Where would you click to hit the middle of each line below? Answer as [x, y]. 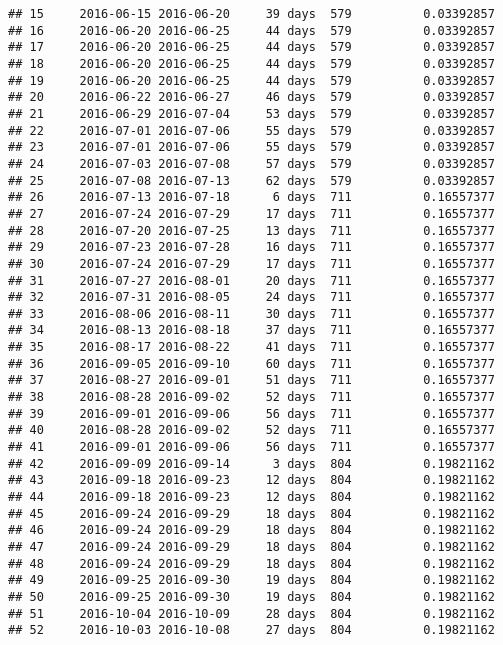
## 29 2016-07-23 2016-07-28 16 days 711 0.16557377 [251, 247]
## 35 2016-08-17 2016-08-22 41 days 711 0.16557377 [251, 347]
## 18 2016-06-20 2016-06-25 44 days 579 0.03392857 [251, 63]
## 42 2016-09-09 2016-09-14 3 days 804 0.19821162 [251, 463]
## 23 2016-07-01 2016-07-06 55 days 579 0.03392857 [251, 147]
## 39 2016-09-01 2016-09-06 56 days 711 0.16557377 [251, 413]
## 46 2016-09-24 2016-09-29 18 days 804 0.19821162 [251, 530]
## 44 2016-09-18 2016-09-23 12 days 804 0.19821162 [251, 497]
